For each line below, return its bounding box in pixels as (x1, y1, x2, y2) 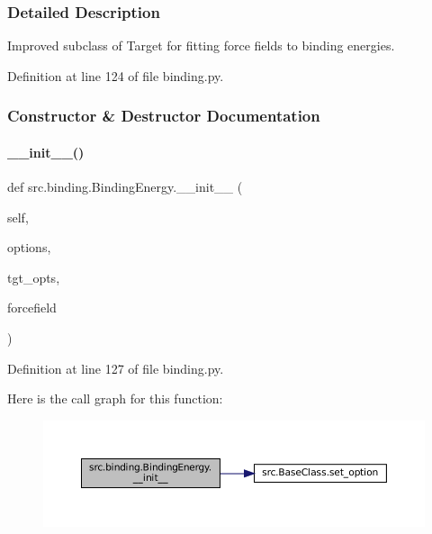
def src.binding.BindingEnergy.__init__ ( (7, 177, 243, 196)
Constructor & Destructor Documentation (7, 104, 320, 127)
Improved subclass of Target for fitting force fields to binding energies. (7, 36, 395, 55)
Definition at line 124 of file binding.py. (7, 66, 224, 85)
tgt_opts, (7, 267, 60, 286)
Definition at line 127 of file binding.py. (7, 358, 224, 377)
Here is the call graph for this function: (7, 389, 223, 408)
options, (7, 238, 51, 257)
